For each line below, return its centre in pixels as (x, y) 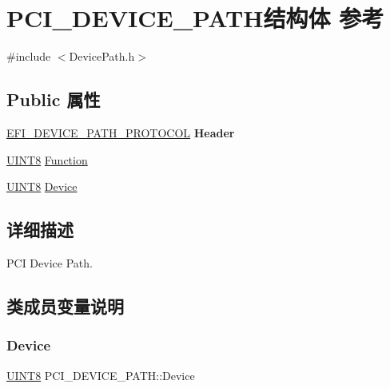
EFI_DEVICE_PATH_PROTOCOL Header (121, 132)
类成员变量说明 (65, 305)
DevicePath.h (102, 56)
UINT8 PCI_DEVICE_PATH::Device (101, 375)
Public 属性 (54, 99)
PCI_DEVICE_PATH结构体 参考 (195, 18)
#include (29, 56)
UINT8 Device (42, 186)
